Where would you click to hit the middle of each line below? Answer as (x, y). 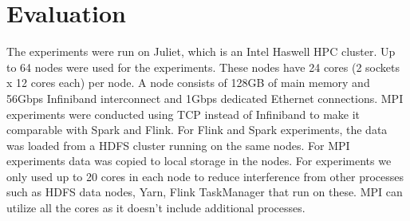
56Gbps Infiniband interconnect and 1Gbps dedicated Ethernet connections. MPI (205, 98)
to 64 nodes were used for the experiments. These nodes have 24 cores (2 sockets (203, 67)
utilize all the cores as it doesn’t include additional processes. (156, 208)
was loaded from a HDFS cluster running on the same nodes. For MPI (178, 145)
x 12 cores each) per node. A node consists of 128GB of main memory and (188, 83)
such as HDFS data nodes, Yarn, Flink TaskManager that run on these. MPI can (205, 192)
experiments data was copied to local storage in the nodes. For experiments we (199, 161)
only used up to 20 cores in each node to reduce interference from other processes (205, 176)
